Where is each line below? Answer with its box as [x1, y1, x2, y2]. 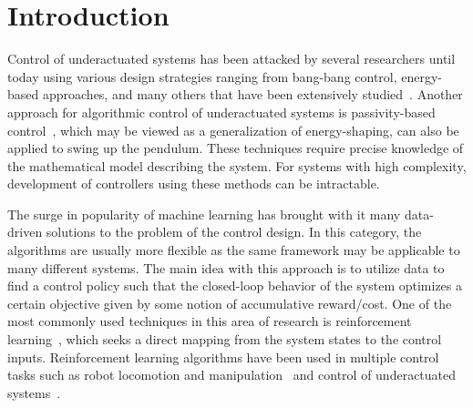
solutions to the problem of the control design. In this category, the [46, 222, 422, 241]
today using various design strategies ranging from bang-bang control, [7, 66, 397, 86]
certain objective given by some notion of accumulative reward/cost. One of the [7, 293, 452, 312]
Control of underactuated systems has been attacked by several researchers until [7, 49, 456, 68]
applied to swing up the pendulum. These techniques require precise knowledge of [7, 138, 464, 158]
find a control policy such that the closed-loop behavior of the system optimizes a [7, 276, 462, 295]
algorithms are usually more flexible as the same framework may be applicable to [7, 240, 460, 260]
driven [7, 222, 43, 241]
